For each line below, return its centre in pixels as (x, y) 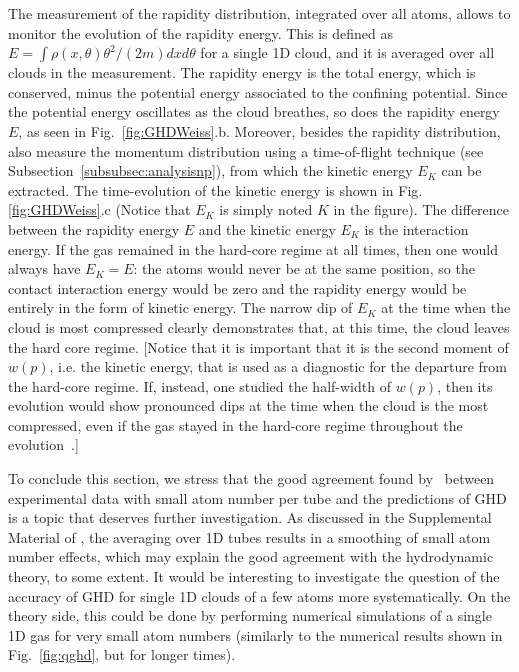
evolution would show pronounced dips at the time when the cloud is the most (248, 405)
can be (461, 170)
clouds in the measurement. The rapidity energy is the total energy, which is (242, 72)
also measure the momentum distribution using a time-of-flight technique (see (246, 150)
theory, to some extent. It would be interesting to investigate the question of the (254, 576)
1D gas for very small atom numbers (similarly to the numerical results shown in (255, 634)
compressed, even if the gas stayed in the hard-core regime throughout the (235, 424)
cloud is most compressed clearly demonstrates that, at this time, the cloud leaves (259, 326)
